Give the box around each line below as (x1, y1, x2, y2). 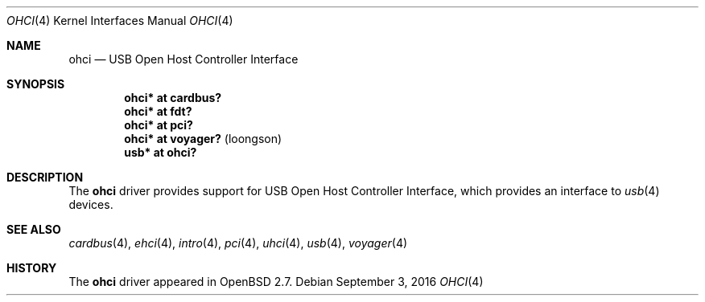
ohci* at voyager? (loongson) (124, 132, 282, 145)
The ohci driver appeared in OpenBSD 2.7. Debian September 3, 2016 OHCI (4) (68, 275, 484, 288)
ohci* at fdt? (124, 104, 192, 118)
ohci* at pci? (124, 118, 193, 132)
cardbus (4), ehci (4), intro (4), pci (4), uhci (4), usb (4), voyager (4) (68, 236, 408, 250)
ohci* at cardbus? (124, 91, 222, 104)
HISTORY (6, 261, 57, 275)
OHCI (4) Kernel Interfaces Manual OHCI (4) (6, 14, 233, 27)
